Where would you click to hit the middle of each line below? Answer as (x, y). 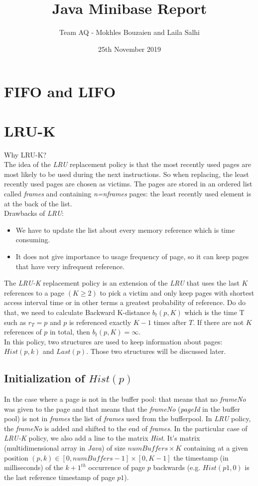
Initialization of (45, 378)
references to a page (34, 292)
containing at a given (216, 448)
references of (23, 332)
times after (170, 322)
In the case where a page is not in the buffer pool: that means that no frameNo (125, 399)
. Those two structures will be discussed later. (156, 351)
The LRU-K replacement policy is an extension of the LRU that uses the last (122, 283)
